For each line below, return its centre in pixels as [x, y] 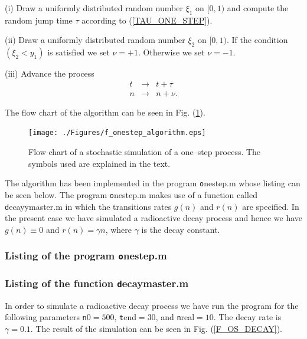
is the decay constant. [181, 229]
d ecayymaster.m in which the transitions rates [88, 206]
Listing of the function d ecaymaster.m [97, 283]
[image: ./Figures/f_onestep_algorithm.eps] [117, 133]
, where [119, 229]
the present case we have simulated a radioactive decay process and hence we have [153, 218]
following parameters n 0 [48, 317]
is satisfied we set [79, 52]
